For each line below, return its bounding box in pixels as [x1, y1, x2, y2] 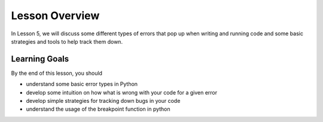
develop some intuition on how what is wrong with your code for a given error [26, 89, 218, 96]
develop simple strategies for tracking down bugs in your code [26, 97, 181, 105]
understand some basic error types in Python [26, 81, 138, 88]
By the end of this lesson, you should [11, 69, 103, 77]
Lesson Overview [11, 9, 100, 22]
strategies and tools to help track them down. [11, 38, 123, 45]
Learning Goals [11, 54, 69, 64]
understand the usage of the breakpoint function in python [26, 105, 170, 113]
